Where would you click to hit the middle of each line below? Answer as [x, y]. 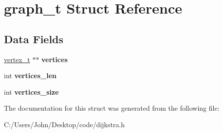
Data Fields [34, 39]
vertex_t [17, 59]
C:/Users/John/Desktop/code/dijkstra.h [65, 124]
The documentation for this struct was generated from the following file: [112, 108]
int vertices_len [30, 75]
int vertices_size [31, 91]
